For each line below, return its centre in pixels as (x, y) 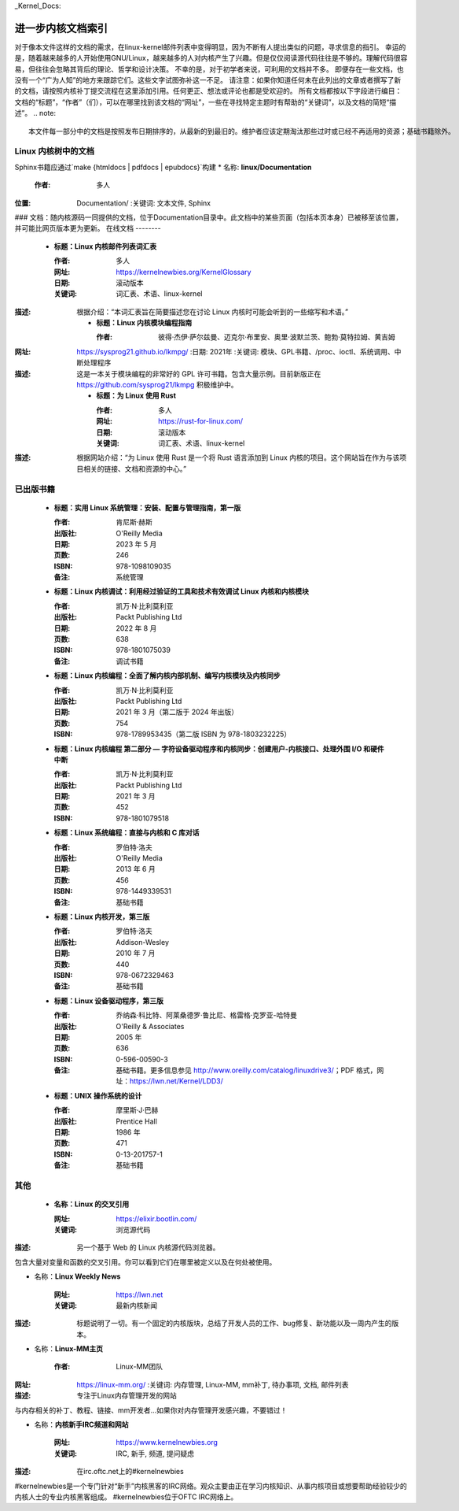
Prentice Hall (136, 1121)
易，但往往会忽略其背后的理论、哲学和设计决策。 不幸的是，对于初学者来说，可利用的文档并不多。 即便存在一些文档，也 (209, 69)
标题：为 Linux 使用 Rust (136, 396)
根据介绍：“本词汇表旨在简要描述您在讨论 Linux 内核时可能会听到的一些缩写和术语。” (213, 312)
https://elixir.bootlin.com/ (156, 1218)
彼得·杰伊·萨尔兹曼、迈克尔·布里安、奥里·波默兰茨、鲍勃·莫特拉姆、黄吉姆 (277, 337)
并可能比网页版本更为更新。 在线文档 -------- (88, 228)
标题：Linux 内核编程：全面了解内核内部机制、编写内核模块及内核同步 (167, 676)
